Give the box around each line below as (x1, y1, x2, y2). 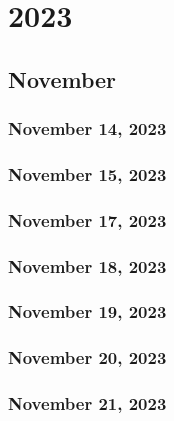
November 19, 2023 (8, 299, 167, 324)
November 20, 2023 (8, 345, 167, 370)
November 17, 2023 (8, 207, 167, 232)
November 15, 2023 (8, 161, 167, 186)
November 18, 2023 (8, 253, 167, 278)
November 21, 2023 (8, 391, 167, 416)
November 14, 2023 (8, 116, 167, 141)
